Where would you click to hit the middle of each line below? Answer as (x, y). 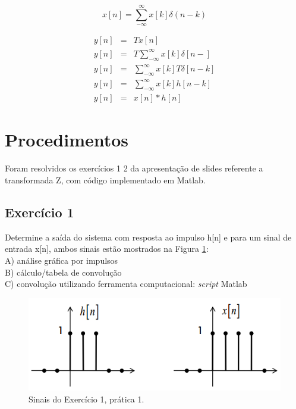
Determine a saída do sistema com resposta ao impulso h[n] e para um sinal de (148, 237)
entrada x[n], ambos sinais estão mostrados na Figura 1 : (107, 249)
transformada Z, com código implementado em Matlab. (105, 179)
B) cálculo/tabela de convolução (63, 272)
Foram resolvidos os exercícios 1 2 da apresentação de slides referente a (134, 168)
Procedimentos (67, 140)
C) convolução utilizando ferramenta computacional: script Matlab (126, 284)
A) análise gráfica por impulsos (62, 260)
